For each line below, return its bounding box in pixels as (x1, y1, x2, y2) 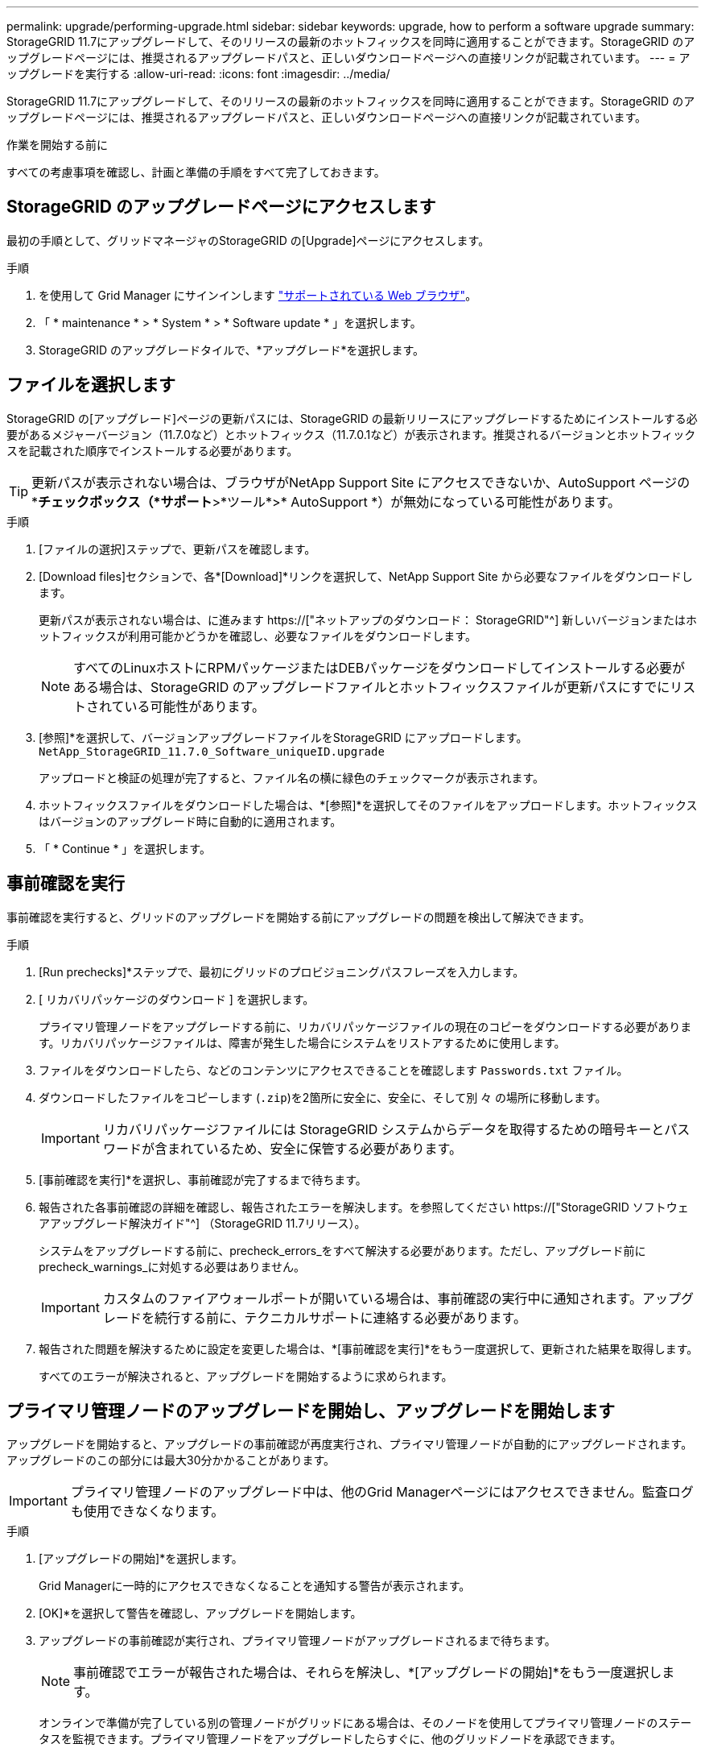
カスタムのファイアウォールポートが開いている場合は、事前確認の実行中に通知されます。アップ (102, 1290, 681, 1307)
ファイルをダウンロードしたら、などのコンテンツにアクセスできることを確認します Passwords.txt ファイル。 (39, 1062, 629, 1077)
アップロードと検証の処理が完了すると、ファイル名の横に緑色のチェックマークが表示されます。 (39, 770, 545, 785)
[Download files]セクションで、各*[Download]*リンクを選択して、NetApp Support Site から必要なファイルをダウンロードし (39, 569, 693, 583)
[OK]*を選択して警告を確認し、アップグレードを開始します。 (39, 1606, 362, 1621)
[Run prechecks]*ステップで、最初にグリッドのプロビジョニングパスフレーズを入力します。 (39, 964, 525, 979)
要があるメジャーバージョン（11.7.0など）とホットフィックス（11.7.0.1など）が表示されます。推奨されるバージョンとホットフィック (6, 427, 696, 441)
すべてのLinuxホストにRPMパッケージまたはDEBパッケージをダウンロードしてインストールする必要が (73, 659, 686, 676)
